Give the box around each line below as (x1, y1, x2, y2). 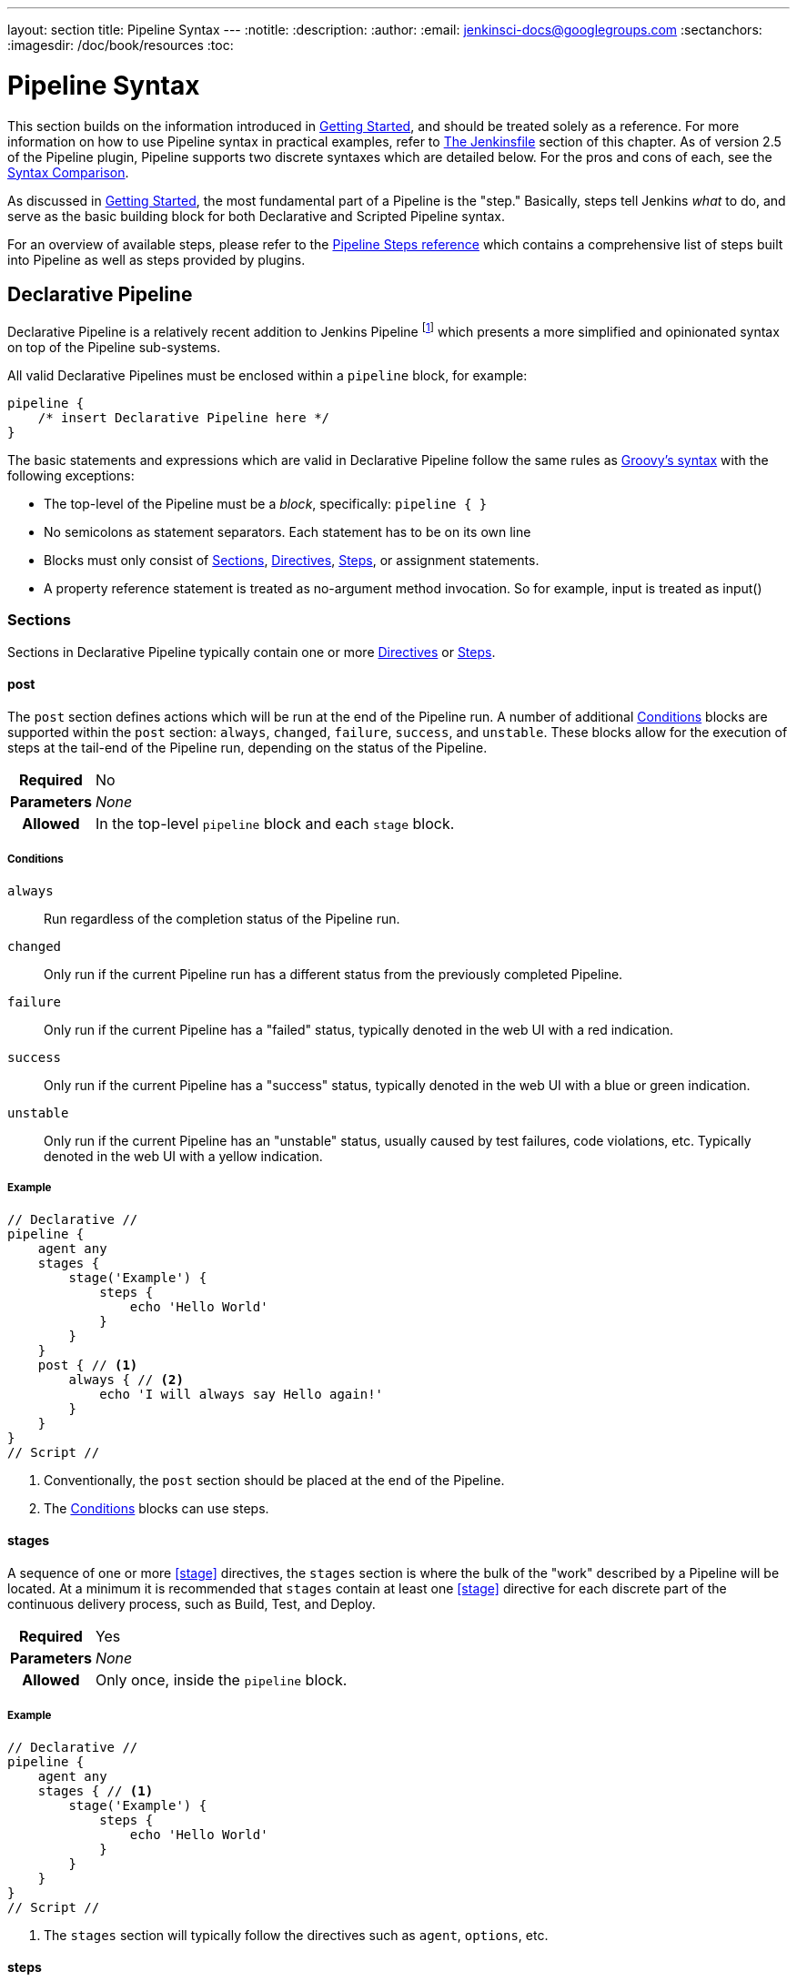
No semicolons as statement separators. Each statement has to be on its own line (44, 524, 531, 540)
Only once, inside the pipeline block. (95, 1670, 348, 1689)
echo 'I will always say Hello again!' (99, 1386, 384, 1401)
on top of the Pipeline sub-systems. (7, 339, 221, 355)
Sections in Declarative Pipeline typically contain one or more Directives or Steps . (7, 643, 496, 660)
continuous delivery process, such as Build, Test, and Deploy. (7, 1595, 376, 1612)
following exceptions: (7, 468, 135, 483)
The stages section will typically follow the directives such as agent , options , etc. (44, 1926, 549, 1943)
